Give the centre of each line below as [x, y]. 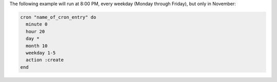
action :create [45, 60]
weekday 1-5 [41, 53]
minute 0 [37, 24]
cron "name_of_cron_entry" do [58, 17]
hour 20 [35, 31]
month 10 [37, 46]
